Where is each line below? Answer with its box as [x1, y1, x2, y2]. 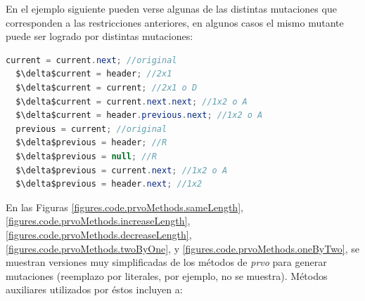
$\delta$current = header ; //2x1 [15, 69, 172, 79]
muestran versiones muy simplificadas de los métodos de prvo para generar [6, 255, 327, 269]
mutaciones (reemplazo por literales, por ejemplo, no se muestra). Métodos [6, 268, 328, 283]
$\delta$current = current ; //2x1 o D [15, 82, 198, 93]
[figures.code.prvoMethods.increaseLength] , [6, 213, 191, 228]
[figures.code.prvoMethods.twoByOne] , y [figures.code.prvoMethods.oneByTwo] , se [6, 241, 360, 255]
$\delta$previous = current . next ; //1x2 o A [15, 165, 228, 175]
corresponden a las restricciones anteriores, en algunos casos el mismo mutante [6, 15, 344, 29]
